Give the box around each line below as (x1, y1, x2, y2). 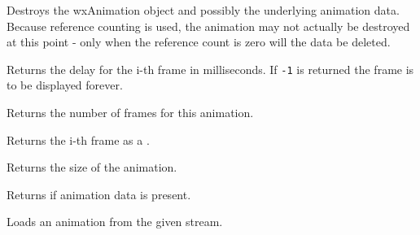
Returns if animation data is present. (7, 185, 191, 202)
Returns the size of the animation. (7, 159, 177, 176)
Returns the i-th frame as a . (7, 131, 150, 148)
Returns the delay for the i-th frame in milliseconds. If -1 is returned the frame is (7, 60, 414, 77)
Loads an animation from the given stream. (7, 213, 223, 230)
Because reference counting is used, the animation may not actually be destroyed (7, 17, 410, 34)
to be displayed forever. (7, 76, 123, 94)
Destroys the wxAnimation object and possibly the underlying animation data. (7, 2, 400, 18)
